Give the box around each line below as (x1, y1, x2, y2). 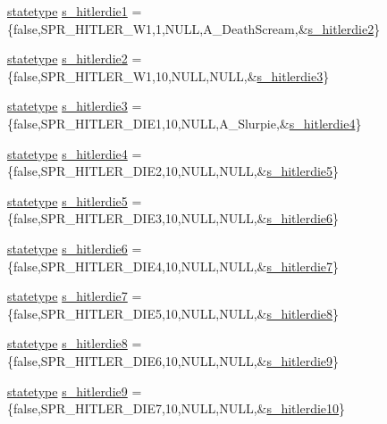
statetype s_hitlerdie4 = (7, 144, 142, 162)
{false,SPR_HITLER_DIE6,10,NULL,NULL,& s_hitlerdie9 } (7, 351, 340, 370)
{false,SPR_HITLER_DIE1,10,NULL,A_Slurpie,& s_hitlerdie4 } (7, 113, 362, 132)
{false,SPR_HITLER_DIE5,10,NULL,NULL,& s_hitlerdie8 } (7, 303, 340, 322)
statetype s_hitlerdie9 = (7, 381, 142, 400)
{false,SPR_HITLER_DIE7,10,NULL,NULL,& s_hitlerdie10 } (7, 399, 346, 418)
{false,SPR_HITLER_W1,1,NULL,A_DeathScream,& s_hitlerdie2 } (7, 19, 381, 37)
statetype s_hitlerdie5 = (7, 191, 142, 210)
